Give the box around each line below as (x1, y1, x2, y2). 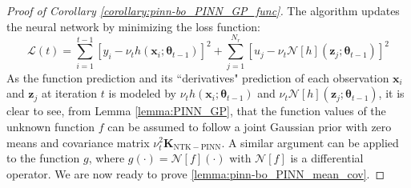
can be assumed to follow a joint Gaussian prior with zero (107, 118, 392, 134)
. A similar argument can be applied (221, 134, 399, 150)
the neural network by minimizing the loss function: (6, 18, 260, 34)
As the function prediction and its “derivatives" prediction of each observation (6, 69, 389, 86)
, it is (378, 85, 405, 102)
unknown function (6, 118, 95, 134)
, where (88, 150, 125, 166)
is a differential (290, 150, 364, 166)
